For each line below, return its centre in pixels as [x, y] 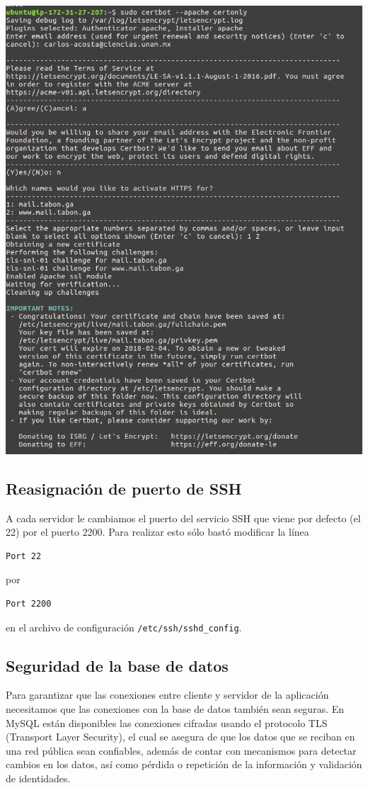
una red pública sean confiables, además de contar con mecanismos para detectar [181, 750]
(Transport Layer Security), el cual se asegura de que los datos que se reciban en [180, 737]
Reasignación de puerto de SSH [124, 488]
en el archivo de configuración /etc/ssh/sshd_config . [124, 627]
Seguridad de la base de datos [117, 665]
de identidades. [38, 778]
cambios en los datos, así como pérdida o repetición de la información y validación [184, 764]
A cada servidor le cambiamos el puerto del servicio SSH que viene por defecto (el [183, 518]
